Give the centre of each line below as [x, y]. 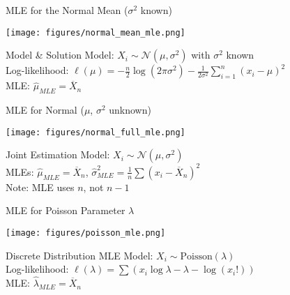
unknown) [130, 110]
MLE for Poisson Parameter [66, 210]
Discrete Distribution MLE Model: [79, 255]
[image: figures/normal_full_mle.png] [96, 132]
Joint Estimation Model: [58, 154]
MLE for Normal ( [45, 110]
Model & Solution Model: [60, 55]
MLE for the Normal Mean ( [67, 10]
